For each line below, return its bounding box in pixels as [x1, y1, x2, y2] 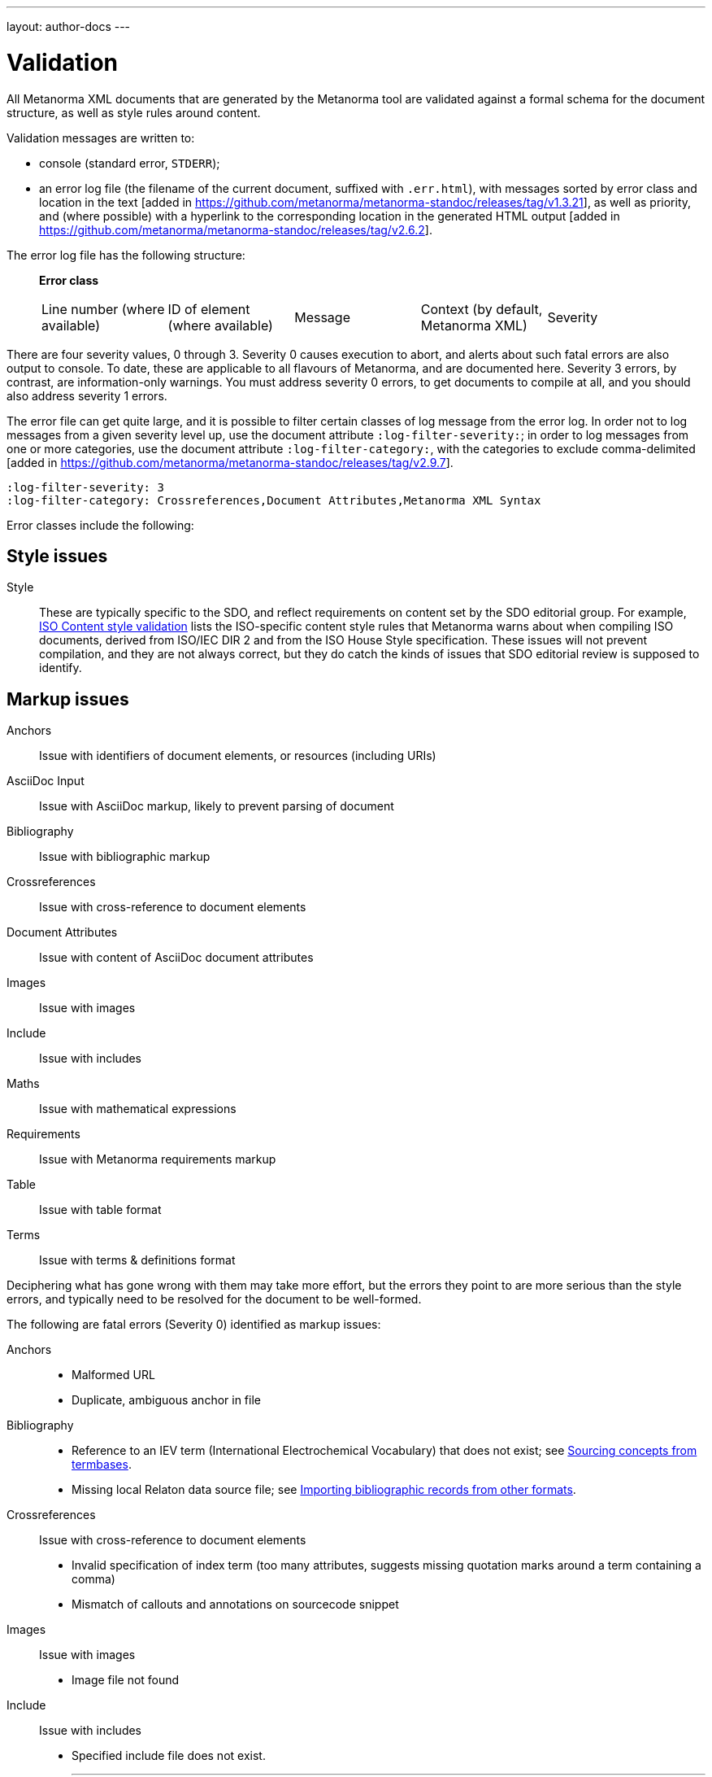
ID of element [167, 300, 250, 317]
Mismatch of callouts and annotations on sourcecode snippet [72, 1597, 399, 1612]
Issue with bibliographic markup [39, 849, 211, 864]
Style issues [7, 545, 108, 566]
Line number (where [41, 300, 165, 317]
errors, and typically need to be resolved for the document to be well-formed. [7, 1292, 422, 1307]
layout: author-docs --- [7, 20, 131, 33]
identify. [39, 661, 82, 675]
